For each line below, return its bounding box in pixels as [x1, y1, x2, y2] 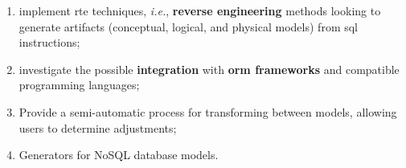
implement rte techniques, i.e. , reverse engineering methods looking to [18, 2, 381, 18]
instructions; [18, 34, 80, 51]
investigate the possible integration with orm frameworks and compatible [18, 60, 400, 77]
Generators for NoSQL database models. [18, 146, 219, 163]
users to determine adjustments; [18, 119, 177, 136]
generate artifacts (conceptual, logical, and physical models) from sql [18, 18, 359, 35]
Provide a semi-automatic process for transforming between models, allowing [18, 103, 397, 120]
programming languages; [18, 76, 140, 93]
